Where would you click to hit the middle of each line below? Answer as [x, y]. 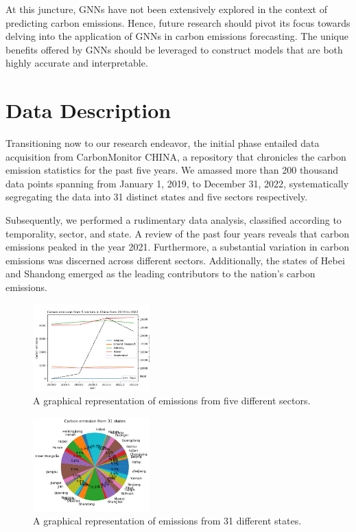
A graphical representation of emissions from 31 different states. [167, 521]
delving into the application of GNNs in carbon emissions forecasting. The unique [177, 36]
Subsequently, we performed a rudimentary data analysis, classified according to [174, 220]
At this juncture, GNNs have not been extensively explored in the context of [167, 9]
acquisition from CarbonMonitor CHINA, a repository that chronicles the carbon [176, 156]
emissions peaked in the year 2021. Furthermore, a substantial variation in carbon [177, 247]
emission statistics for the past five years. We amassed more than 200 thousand [172, 170]
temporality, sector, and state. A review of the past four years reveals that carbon [178, 233]
